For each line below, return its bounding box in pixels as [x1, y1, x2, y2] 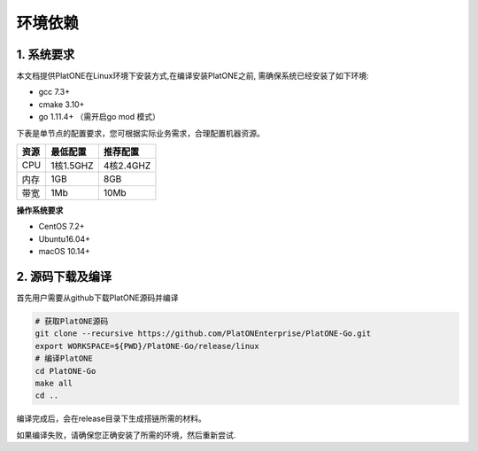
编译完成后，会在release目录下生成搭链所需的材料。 [16, 413, 207, 424]
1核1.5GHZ [50, 159, 94, 172]
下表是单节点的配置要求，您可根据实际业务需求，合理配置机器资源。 [16, 128, 265, 138]
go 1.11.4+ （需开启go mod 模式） [38, 112, 161, 122]
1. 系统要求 [16, 47, 75, 62]
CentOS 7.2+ [38, 222, 85, 232]
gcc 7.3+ [38, 87, 71, 97]
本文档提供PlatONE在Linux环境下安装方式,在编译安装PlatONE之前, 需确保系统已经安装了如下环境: [16, 71, 369, 82]
